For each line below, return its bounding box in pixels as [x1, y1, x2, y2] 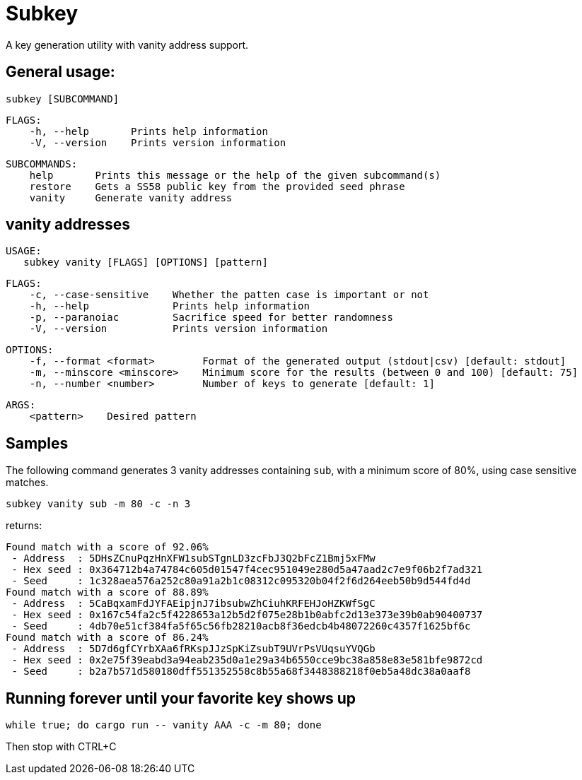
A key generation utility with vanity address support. [6, 38, 249, 51]
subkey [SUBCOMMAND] [6, 93, 120, 105]
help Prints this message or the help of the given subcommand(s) [29, 169, 441, 181]
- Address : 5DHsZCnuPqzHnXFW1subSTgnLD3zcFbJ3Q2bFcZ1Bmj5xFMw [11, 552, 376, 565]
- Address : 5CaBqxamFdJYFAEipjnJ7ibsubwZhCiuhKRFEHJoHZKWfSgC [11, 598, 376, 610]
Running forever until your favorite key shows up [6, 689, 356, 707]
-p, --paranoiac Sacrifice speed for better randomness [29, 312, 393, 324]
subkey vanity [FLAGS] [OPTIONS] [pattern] [23, 256, 268, 268]
